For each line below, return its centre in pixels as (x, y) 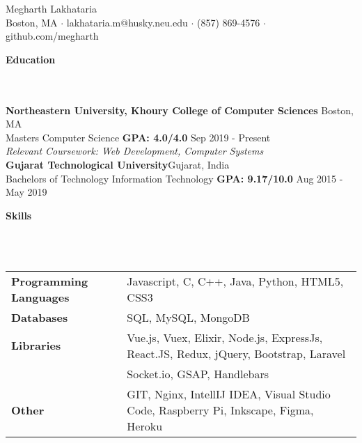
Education (31, 59)
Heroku (145, 426)
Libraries (36, 345)
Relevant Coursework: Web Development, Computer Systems (135, 151)
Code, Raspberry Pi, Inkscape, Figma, (220, 410)
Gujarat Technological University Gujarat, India (118, 164)
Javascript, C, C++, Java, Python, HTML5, (235, 281)
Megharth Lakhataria (51, 8)
